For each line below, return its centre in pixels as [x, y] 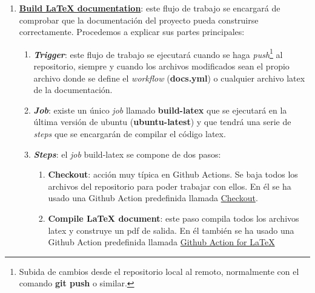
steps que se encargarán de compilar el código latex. [130, 134]
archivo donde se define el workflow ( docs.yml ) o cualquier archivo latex [169, 78]
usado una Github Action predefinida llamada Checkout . [153, 198]
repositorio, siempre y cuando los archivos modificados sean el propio [161, 66]
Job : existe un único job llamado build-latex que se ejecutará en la [160, 110]
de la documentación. [73, 90]
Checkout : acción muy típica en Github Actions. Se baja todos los [173, 174]
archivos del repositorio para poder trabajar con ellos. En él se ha [170, 186]
